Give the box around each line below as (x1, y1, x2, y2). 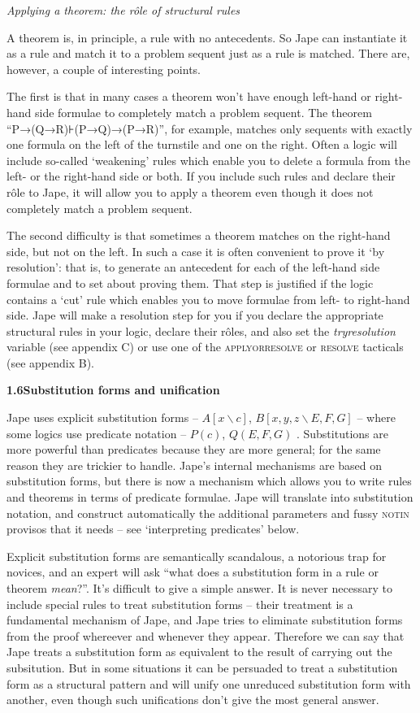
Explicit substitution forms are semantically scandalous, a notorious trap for (6, 547, 387, 564)
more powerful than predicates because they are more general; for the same (6, 441, 381, 458)
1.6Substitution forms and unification (6, 381, 220, 398)
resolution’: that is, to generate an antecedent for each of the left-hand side (6, 259, 380, 276)
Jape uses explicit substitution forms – (6, 409, 198, 426)
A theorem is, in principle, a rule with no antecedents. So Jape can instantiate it (6, 28, 408, 46)
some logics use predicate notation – (6, 424, 187, 441)
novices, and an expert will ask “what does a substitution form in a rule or (6, 563, 379, 580)
